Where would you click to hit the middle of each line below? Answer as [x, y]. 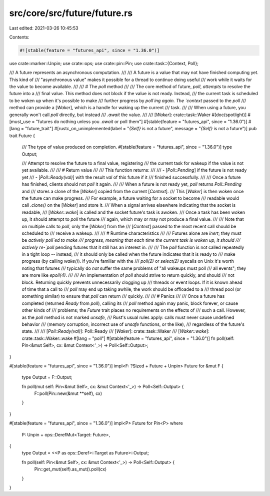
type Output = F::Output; [47, 377]
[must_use [20, 122]
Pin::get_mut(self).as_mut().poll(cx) [70, 469]
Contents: [19, 37]
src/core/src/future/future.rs [71, 13]
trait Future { [22, 136]
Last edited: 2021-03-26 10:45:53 [44, 28]
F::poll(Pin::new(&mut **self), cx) [68, 393]
